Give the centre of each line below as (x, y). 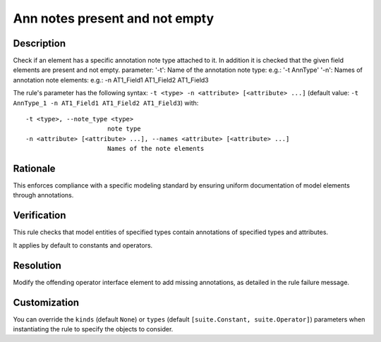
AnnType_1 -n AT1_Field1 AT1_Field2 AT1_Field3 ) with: (106, 103)
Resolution (37, 265)
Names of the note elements (156, 149)
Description (40, 43)
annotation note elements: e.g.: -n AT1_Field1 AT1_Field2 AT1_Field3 (111, 80)
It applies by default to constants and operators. (83, 245)
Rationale (34, 169)
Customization (46, 302)
